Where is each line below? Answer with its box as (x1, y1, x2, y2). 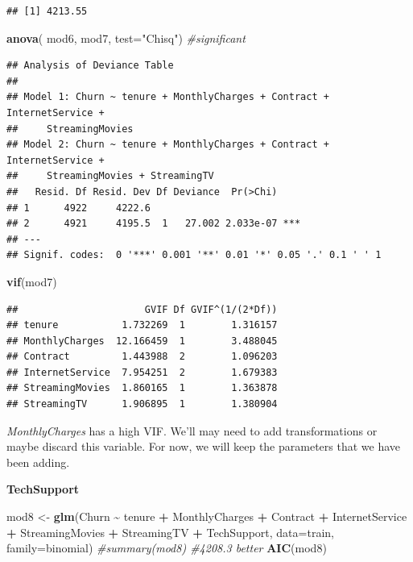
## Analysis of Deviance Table (6, 60, 174, 72)
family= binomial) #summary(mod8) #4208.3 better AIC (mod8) (6, 539, 327, 556)
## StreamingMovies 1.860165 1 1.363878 (6, 382, 278, 394)
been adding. (6, 453, 70, 470)
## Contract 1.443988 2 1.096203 (6, 351, 278, 363)
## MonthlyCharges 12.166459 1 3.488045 (6, 335, 278, 347)
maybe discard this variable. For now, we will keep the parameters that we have (6, 438, 401, 455)
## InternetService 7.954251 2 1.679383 (6, 366, 278, 378)
